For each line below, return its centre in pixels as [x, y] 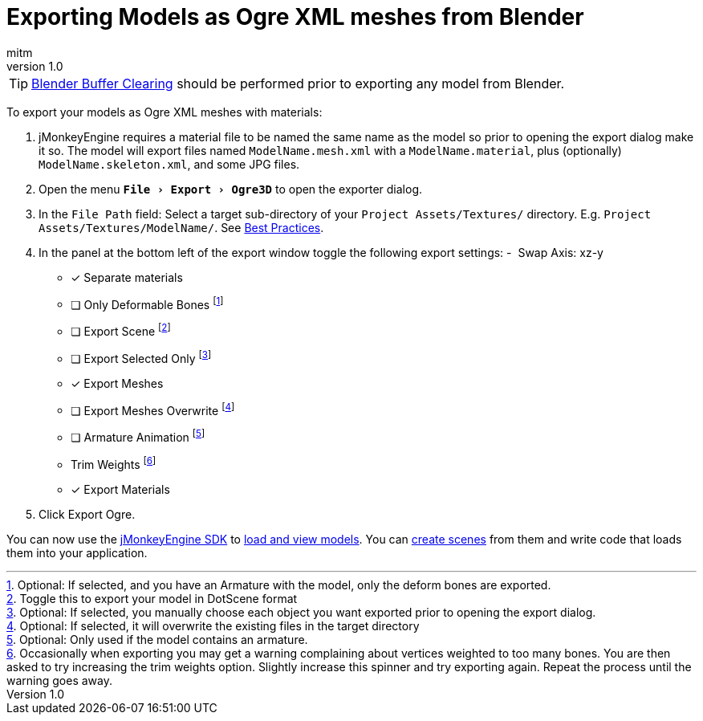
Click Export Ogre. [87, 514]
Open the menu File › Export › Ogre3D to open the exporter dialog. [231, 189]
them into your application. [77, 552]
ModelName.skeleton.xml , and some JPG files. [169, 164]
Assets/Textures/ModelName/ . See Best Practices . [181, 227]
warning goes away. [59, 680]
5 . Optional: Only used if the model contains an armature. [157, 639]
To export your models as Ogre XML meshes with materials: [165, 112]
